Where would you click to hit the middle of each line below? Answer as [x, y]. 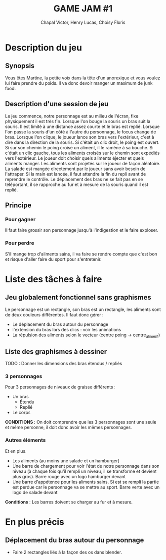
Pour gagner [20, 219]
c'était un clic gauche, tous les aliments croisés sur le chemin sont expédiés [82, 153]
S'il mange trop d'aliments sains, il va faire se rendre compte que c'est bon [81, 254]
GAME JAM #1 [83, 9]
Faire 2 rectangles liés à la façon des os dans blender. [67, 552]
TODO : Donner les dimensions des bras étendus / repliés [64, 364]
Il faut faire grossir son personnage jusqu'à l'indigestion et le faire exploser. [82, 230]
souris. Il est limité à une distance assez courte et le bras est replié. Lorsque [82, 126]
